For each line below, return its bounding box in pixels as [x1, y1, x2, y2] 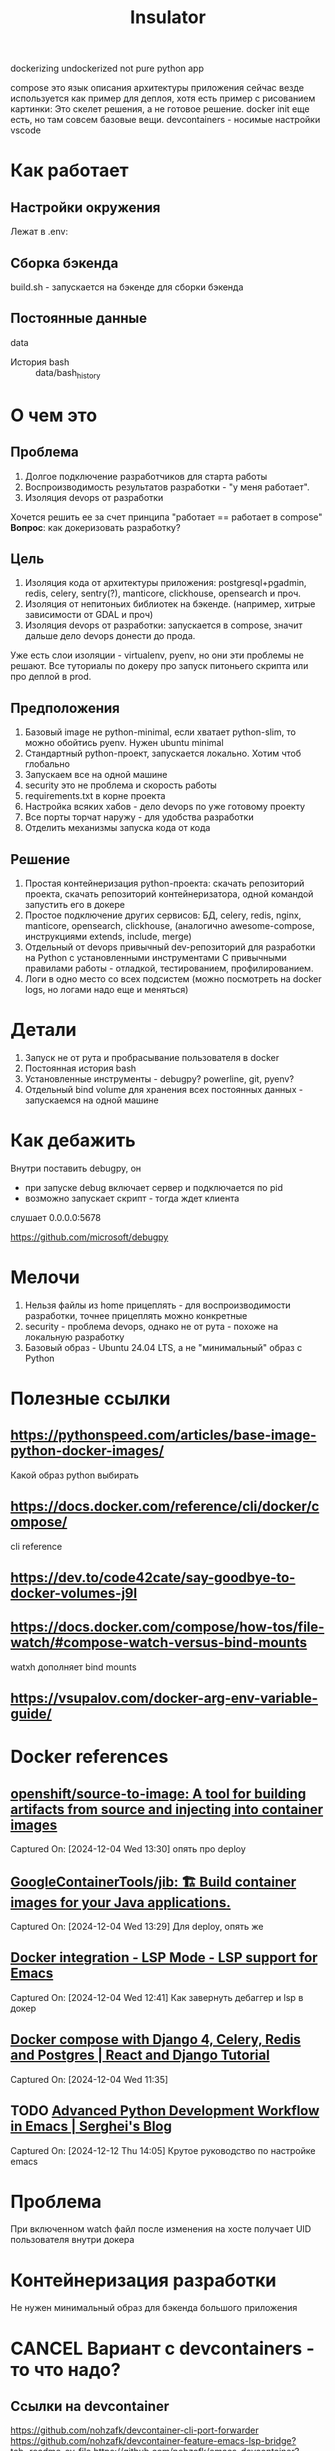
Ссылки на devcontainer [10, 2397, 170, 2415]
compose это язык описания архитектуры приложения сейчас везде [10, 82, 305, 94]
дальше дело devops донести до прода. [24, 630, 196, 642]
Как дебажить [10, 1129, 136, 1152]
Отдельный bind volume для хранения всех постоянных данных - [24, 1083, 303, 1095]
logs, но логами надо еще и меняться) [24, 984, 189, 996]
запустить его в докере [24, 899, 125, 911]
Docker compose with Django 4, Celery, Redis [10, 2031, 302, 2048]
